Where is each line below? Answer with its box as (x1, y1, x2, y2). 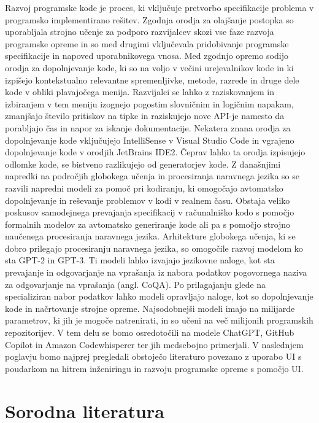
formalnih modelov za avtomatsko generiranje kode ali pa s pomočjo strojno (5, 217, 291, 230)
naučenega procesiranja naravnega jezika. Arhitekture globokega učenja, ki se (5, 230, 296, 243)
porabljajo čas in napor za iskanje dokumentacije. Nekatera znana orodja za (5, 121, 291, 134)
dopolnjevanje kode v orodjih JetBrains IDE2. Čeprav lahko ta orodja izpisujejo (5, 146, 306, 158)
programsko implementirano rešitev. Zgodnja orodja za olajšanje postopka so (5, 13, 294, 26)
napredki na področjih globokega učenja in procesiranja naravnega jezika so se (5, 169, 299, 182)
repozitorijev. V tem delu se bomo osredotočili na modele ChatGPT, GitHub (5, 326, 294, 339)
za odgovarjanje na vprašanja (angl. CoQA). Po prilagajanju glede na (5, 277, 266, 290)
